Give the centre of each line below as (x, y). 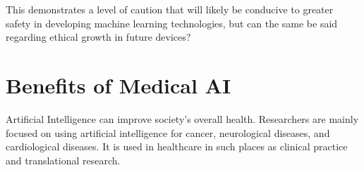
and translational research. (63, 160)
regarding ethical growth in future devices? (98, 37)
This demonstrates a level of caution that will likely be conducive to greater (170, 9)
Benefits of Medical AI (119, 85)
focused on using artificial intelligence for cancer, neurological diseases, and (168, 132)
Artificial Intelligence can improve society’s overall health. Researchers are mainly (182, 118)
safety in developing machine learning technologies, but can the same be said (172, 23)
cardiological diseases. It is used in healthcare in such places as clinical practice (177, 146)
